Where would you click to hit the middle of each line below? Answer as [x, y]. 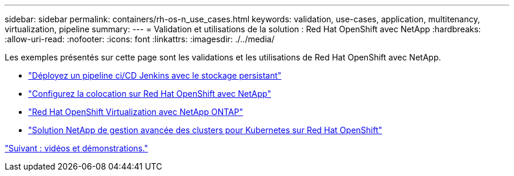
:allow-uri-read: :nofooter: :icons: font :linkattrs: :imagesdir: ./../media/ [140, 39]
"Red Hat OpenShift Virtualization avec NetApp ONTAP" [136, 112]
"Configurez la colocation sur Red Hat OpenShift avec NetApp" [150, 94]
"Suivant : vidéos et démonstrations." [77, 148]
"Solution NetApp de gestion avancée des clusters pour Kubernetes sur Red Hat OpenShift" [205, 130]
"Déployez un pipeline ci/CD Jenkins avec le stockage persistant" [155, 75]
